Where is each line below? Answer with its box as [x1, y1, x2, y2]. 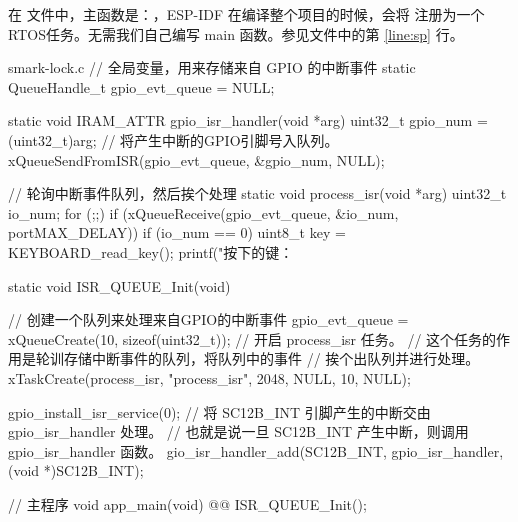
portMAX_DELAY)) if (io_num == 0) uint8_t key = [8, 222, 346, 243]
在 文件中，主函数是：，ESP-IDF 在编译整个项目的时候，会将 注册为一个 [8, 4, 485, 24]
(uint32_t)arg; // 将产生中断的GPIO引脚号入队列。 [8, 129, 339, 150]
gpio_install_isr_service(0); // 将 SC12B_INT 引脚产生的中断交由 [8, 401, 431, 422]
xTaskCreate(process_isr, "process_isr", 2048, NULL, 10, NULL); [8, 367, 411, 388]
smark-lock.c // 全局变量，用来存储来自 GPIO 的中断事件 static [8, 57, 416, 78]
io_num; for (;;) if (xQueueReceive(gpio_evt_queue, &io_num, [8, 202, 399, 223]
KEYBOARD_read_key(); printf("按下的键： [8, 241, 294, 262]
